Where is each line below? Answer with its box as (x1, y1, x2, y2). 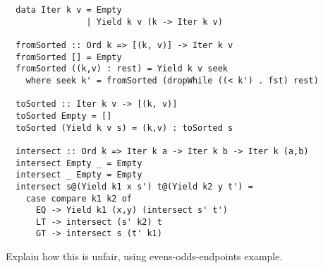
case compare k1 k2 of (25, 193, 132, 204)
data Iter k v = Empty (16, 5, 122, 15)
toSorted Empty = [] (16, 110, 112, 121)
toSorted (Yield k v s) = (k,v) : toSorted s (16, 122, 233, 133)
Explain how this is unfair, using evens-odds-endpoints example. (6, 249, 283, 264)
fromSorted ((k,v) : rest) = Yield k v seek (16, 64, 228, 74)
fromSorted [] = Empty (16, 52, 122, 62)
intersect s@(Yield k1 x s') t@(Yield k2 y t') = (16, 181, 253, 192)
